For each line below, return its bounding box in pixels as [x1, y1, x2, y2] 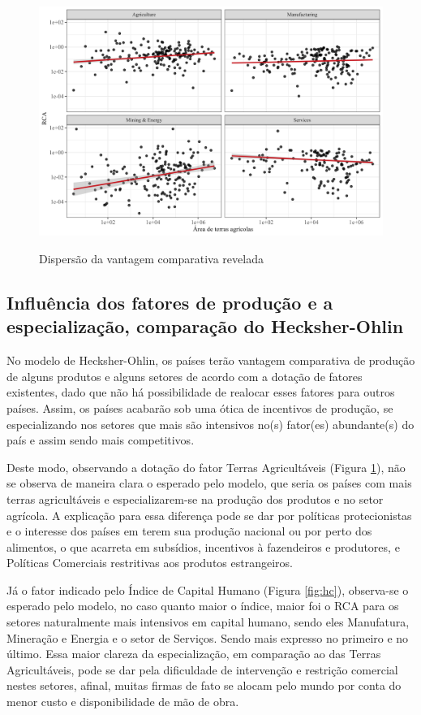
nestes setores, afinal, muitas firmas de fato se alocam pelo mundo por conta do [6, 677, 402, 694]
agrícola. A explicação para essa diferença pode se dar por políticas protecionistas [6, 506, 412, 523]
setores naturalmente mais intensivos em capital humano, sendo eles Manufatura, [6, 613, 410, 630]
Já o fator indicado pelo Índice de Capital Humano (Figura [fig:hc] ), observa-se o [6, 581, 409, 598]
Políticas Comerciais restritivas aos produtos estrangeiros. [6, 554, 293, 571]
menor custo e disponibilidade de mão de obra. [6, 693, 239, 710]
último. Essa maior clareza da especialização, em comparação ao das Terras [6, 645, 381, 662]
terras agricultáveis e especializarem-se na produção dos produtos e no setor [6, 490, 384, 507]
